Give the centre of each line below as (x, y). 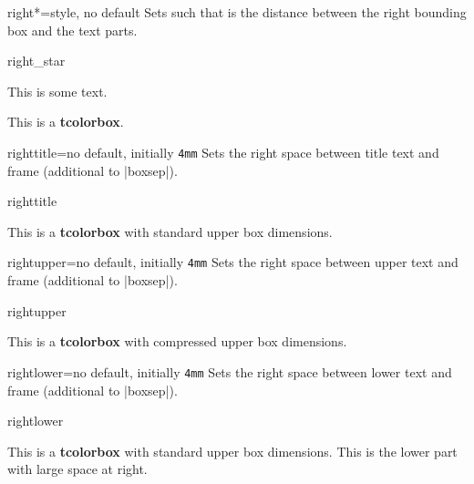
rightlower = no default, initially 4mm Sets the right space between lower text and (230, 371)
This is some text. (57, 91)
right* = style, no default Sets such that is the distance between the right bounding (237, 12)
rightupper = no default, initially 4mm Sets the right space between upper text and (233, 262)
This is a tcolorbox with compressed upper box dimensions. (177, 341)
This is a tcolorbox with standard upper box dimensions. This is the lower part (232, 451)
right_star (36, 61)
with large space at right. (77, 469)
